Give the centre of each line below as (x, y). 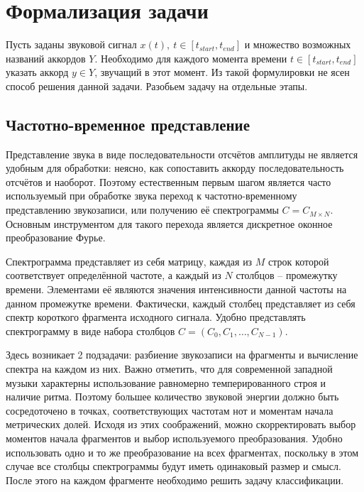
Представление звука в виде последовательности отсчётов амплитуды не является (182, 154)
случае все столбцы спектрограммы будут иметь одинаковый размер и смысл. (173, 466)
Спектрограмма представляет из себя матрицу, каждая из (129, 261)
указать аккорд (37, 72)
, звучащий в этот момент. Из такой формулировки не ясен (222, 72)
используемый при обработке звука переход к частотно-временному (151, 196)
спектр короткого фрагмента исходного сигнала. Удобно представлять (156, 317)
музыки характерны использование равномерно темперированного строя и (166, 382)
